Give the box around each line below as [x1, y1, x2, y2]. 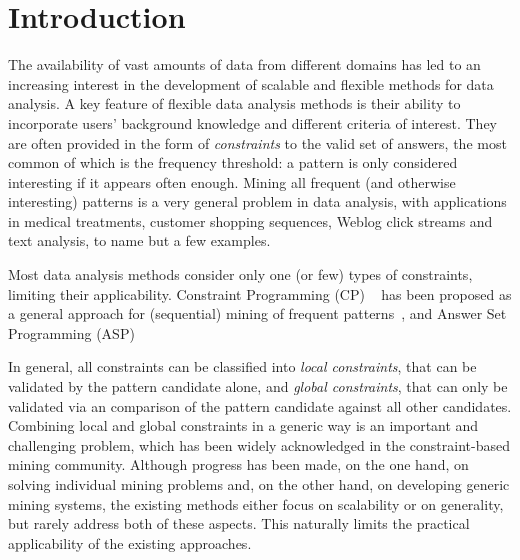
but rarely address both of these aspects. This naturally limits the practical [8, 513, 470, 534]
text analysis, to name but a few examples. [8, 230, 271, 251]
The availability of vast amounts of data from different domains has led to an [8, 54, 481, 75]
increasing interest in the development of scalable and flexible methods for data [8, 73, 494, 94]
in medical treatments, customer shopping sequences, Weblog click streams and [8, 210, 493, 231]
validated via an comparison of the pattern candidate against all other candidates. [8, 395, 512, 416]
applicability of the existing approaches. [8, 532, 252, 553]
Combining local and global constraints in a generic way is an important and [8, 415, 479, 436]
